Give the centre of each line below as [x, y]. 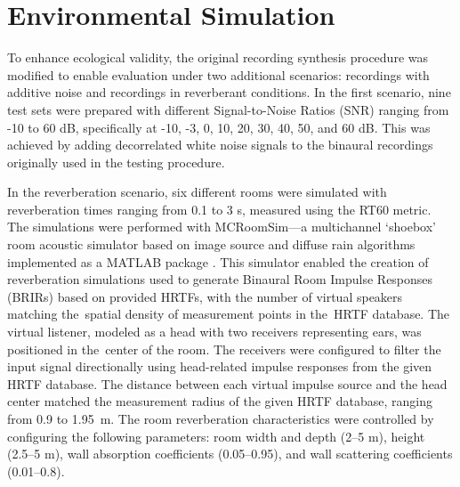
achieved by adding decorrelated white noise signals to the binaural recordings [220, 145]
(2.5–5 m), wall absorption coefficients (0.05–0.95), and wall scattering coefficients [230, 454]
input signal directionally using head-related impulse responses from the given [220, 366]
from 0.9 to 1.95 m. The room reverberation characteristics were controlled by [221, 418]
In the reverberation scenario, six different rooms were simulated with [197, 192]
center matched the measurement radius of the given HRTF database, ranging [220, 401]
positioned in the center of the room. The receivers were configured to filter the [224, 349]
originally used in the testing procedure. [116, 162]
